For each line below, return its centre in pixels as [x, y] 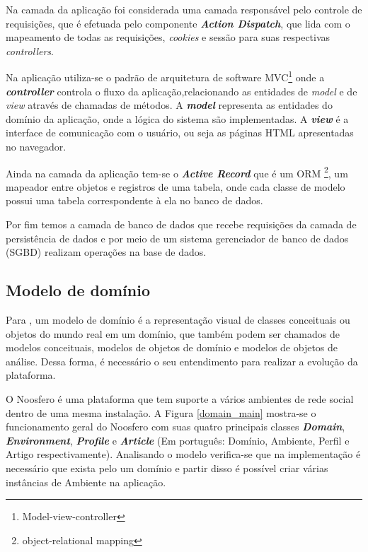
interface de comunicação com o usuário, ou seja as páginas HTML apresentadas [180, 133]
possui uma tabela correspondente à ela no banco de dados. [134, 200]
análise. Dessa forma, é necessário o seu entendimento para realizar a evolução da [182, 361]
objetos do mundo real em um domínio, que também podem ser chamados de [173, 333]
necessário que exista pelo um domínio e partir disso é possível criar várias [167, 468]
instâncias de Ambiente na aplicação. [86, 482]
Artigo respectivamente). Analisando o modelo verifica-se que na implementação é [183, 454]
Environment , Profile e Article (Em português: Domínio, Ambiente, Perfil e [178, 440]
